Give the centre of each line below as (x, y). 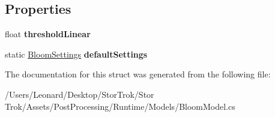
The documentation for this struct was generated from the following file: (138, 74)
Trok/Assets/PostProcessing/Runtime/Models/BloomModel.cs (120, 106)
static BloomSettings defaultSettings (76, 54)
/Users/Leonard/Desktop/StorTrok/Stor (80, 94)
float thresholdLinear (48, 34)
